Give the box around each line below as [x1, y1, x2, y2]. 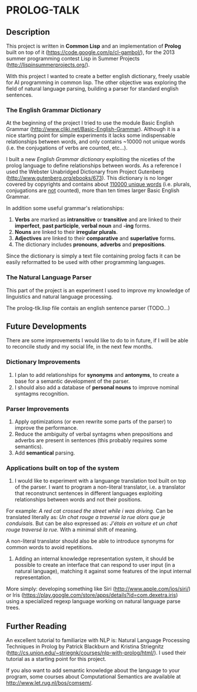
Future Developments [6, 321, 87, 331]
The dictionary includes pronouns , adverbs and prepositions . [14, 241, 166, 248]
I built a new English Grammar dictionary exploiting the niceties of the [6, 156, 175, 163]
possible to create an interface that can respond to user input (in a [14, 561, 175, 569]
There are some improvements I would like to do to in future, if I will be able [6, 337, 189, 344]
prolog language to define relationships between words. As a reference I [6, 162, 181, 169]
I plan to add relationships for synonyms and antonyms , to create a [14, 371, 179, 378]
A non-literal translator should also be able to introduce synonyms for [6, 537, 175, 544]
